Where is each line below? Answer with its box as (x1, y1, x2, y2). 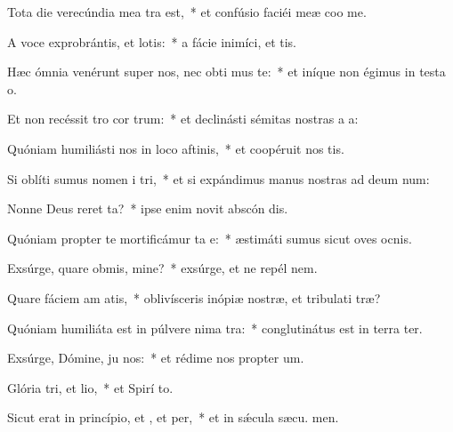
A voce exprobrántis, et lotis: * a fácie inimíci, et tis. (7, 32, 297, 51)
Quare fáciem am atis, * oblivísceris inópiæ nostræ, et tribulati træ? (7, 288, 381, 307)
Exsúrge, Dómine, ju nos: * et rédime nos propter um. (7, 348, 304, 367)
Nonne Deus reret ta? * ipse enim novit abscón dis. (7, 199, 288, 218)
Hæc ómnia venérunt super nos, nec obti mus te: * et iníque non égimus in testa (7, 62, 446, 81)
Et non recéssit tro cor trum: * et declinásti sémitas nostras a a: (7, 109, 359, 128)
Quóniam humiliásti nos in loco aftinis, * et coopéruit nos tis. (7, 139, 344, 157)
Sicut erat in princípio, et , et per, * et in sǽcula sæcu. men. (7, 408, 339, 427)
